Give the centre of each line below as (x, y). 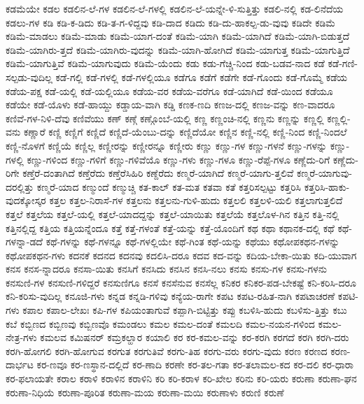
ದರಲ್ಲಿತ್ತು (20, 186)
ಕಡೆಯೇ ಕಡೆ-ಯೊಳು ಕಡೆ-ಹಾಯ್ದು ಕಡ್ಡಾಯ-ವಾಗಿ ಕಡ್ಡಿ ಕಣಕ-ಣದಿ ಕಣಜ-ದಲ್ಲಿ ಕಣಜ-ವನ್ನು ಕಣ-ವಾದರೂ (170, 104)
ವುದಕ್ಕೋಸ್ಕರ (26, 200)
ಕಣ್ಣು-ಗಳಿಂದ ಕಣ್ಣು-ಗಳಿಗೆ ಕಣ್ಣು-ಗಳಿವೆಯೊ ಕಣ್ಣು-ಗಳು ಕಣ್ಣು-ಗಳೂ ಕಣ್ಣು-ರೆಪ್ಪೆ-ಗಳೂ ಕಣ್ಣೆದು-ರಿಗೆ (178, 159)
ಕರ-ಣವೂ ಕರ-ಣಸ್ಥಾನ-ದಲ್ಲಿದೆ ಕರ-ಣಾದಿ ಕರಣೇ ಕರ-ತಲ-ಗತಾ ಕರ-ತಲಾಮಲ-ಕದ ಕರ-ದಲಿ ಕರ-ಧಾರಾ (195, 365)
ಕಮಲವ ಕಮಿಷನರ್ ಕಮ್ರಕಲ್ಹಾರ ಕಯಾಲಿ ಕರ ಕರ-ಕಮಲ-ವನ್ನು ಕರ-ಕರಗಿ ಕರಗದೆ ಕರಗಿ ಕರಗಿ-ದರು (195, 337)
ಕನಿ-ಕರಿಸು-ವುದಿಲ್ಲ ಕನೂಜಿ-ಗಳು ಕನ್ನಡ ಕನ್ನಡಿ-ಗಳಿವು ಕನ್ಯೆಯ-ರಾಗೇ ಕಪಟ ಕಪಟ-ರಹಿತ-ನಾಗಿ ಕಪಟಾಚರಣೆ (170, 296)
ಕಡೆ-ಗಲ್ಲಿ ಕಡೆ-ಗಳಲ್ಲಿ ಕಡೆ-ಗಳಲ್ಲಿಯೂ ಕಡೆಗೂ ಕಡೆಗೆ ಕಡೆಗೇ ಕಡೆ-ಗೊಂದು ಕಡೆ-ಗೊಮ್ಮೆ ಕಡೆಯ (202, 77)
